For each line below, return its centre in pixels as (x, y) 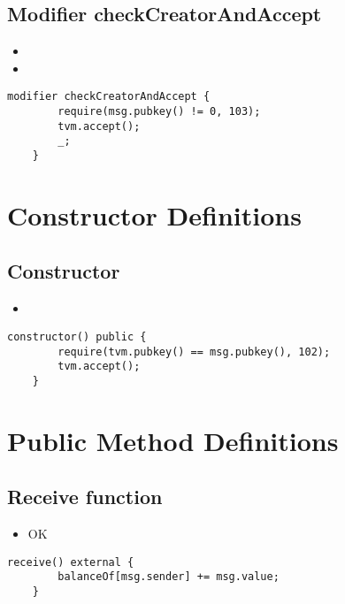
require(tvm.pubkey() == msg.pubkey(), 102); (194, 352)
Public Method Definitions (173, 440)
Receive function (85, 497)
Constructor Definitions (154, 214)
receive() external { (71, 562)
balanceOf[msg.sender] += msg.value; (169, 577)
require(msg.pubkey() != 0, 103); (159, 112)
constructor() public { (77, 336)
